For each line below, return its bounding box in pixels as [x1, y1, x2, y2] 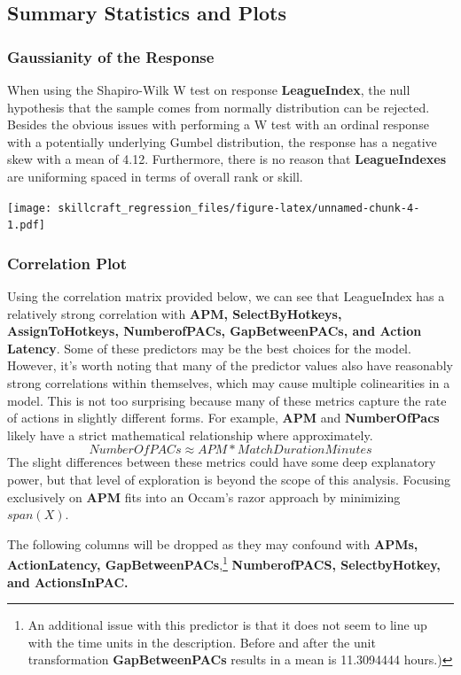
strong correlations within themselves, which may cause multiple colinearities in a [7, 374, 450, 392]
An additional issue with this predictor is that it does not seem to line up [27, 616, 427, 634]
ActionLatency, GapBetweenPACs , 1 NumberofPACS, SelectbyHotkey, [7, 553, 441, 574]
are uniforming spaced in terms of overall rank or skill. [7, 167, 303, 185]
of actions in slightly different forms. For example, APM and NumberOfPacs [7, 408, 440, 427]
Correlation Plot [7, 252, 127, 274]
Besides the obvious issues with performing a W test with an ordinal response [7, 115, 429, 134]
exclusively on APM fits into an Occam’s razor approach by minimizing [7, 487, 401, 506]
